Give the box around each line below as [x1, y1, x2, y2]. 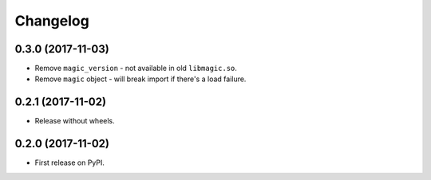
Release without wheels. [34, 116, 115, 126]
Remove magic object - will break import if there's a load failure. [34, 74, 247, 84]
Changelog [14, 12, 89, 29]
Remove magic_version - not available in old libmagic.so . [34, 64, 237, 73]
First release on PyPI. [34, 158, 105, 167]
